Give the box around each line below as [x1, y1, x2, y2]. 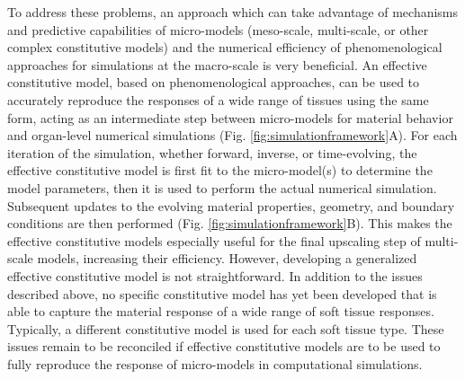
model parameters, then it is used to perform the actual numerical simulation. [7, 178, 437, 197]
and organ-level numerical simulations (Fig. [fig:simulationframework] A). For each [7, 126, 458, 145]
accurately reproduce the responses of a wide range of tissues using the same [7, 90, 429, 109]
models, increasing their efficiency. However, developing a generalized [37, 249, 417, 268]
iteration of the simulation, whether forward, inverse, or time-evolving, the [7, 143, 417, 162]
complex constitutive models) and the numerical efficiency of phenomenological [7, 38, 443, 57]
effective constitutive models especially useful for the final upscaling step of [7, 231, 421, 250]
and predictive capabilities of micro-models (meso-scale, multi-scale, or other [7, 20, 429, 39]
